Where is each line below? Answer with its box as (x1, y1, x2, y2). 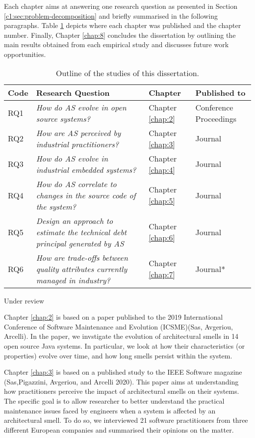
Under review (4, 295, 44, 305)
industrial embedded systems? (36, 164, 136, 175)
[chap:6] (149, 232, 176, 244)
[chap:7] (149, 269, 176, 280)
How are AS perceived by (36, 127, 121, 138)
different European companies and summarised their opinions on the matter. (4, 424, 234, 435)
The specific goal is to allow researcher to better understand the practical (4, 395, 225, 406)
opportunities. (4, 49, 46, 59)
